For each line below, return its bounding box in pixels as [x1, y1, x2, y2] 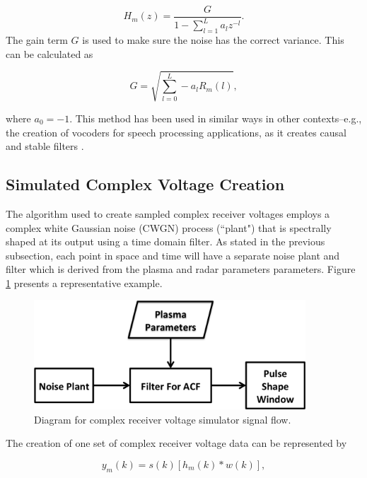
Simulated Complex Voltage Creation [6, 173, 285, 195]
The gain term [6, 33, 68, 47]
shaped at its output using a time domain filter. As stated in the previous [6, 234, 325, 249]
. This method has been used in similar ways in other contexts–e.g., [69, 110, 362, 125]
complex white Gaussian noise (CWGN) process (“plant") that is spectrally [6, 220, 332, 235]
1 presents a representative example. [6, 275, 163, 290]
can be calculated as [6, 46, 93, 61]
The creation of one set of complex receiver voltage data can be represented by [6, 436, 347, 450]
